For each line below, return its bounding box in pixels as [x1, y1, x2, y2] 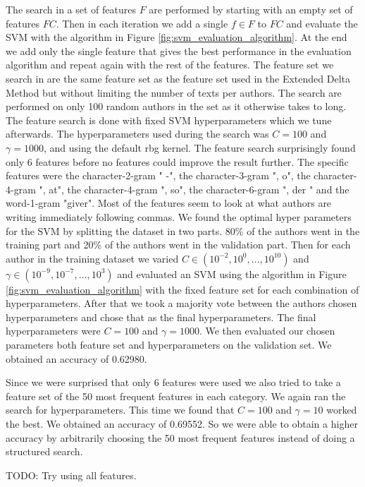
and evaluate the [286, 16, 358, 30]
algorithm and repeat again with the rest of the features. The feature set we [6, 57, 334, 72]
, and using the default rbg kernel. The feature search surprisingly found [43, 140, 356, 155]
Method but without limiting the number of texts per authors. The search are [6, 85, 342, 100]
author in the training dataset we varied [6, 251, 179, 265]
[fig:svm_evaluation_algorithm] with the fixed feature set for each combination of [6, 282, 359, 296]
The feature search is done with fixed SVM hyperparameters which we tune [6, 112, 332, 127]
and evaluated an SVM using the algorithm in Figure [117, 266, 347, 281]
